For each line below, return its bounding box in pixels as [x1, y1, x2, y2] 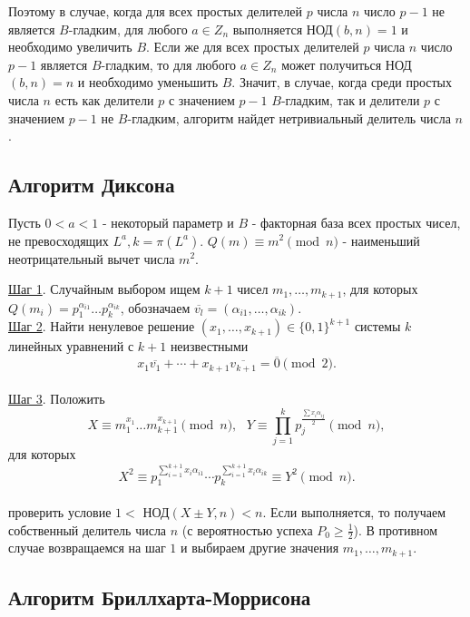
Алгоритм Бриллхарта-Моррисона [8, 583, 311, 612]
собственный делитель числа [8, 520, 167, 539]
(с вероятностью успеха [181, 520, 313, 539]
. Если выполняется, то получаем [262, 502, 446, 521]
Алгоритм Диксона [8, 171, 175, 199]
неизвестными [170, 337, 249, 356]
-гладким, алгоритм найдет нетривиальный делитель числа [127, 108, 451, 127]
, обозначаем [120, 298, 191, 317]
